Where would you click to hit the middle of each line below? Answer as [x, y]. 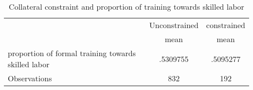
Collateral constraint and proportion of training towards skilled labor [126, 7]
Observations [30, 78]
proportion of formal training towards [72, 53]
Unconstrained [174, 25]
